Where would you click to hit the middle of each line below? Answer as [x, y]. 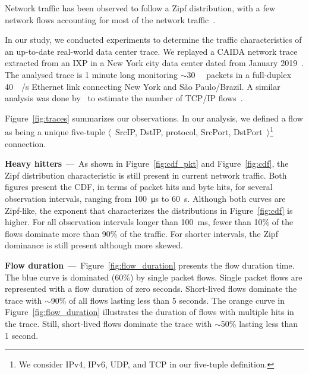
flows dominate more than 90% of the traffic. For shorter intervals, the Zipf [141, 233]
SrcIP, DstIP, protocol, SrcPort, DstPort [189, 132]
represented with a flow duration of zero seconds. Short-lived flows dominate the [151, 289]
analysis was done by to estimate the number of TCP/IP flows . [124, 98]
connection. [26, 143]
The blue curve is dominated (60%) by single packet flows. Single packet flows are [154, 277]
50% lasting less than [259, 323]
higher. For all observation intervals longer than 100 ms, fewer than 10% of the [149, 222]
